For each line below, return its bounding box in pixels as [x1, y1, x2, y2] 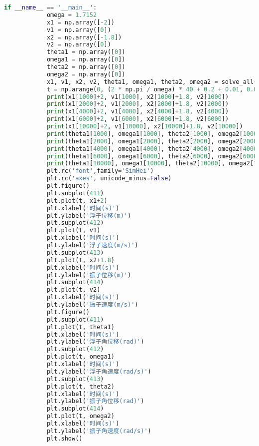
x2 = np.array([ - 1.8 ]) [46, 33, 122, 41]
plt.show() [46, 435, 83, 442]
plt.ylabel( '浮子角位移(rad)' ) [46, 338, 144, 346]
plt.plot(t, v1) [46, 227, 101, 234]
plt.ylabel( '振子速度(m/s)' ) [46, 301, 138, 308]
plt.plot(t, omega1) [46, 353, 115, 361]
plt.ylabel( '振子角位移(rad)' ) [46, 398, 144, 405]
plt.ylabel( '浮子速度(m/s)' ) [46, 242, 138, 249]
